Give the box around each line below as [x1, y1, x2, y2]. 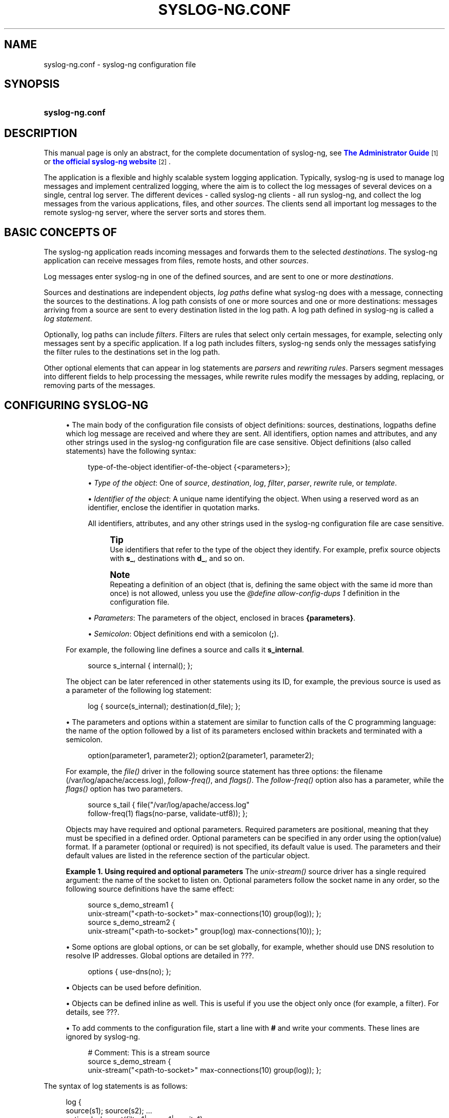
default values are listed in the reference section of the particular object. [66, 851, 310, 860]
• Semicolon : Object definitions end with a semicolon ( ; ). [88, 629, 279, 638]
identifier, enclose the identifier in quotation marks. [88, 503, 260, 512]
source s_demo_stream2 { [88, 917, 176, 927]
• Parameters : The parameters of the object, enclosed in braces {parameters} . [88, 613, 356, 622]
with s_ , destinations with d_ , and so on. [110, 553, 245, 563]
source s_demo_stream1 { [88, 900, 174, 909]
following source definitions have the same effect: [66, 884, 234, 893]
